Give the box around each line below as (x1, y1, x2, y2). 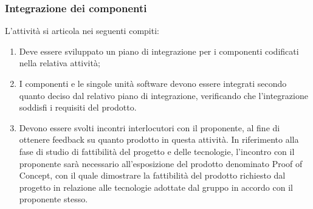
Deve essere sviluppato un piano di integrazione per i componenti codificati (19, 44, 299, 57)
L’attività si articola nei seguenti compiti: (5, 24, 159, 37)
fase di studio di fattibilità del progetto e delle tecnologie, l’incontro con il (19, 145, 295, 157)
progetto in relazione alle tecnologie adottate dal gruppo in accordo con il (19, 180, 293, 193)
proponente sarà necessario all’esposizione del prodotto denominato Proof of (19, 157, 303, 170)
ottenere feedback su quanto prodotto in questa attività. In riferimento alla (19, 133, 299, 146)
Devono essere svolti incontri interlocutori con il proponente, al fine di (19, 121, 280, 134)
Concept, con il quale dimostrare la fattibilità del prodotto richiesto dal (19, 169, 286, 182)
